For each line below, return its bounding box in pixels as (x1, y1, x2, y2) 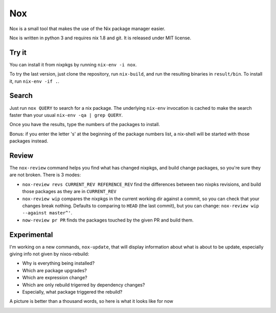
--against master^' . (22, 210, 73, 216)
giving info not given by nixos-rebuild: (9, 251, 89, 257)
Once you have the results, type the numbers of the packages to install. (9, 122, 160, 128)
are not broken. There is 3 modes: (9, 172, 81, 178)
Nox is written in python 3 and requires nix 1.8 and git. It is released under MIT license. (9, 35, 192, 41)
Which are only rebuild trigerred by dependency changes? (22, 281, 145, 288)
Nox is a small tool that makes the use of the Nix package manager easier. (9, 26, 166, 32)
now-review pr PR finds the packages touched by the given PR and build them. (22, 217, 194, 223)
